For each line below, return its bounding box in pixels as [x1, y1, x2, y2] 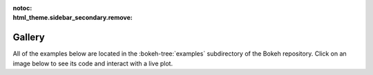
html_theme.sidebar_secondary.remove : [12, 14, 133, 22]
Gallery [12, 32, 45, 43]
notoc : [12, 4, 32, 12]
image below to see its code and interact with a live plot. [12, 59, 173, 67]
